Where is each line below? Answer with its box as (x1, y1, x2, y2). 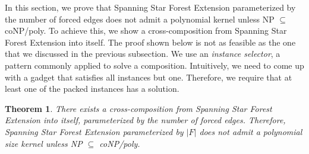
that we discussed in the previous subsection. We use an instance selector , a (5, 47, 280, 60)
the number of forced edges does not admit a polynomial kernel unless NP (5, 12, 275, 25)
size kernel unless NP (5, 137, 83, 149)
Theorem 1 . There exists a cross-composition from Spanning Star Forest (5, 102, 272, 114)
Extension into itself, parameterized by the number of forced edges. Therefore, (5, 114, 286, 126)
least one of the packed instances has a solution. (5, 82, 179, 95)
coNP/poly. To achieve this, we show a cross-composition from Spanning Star (5, 24, 287, 37)
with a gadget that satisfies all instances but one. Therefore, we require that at (5, 70, 292, 83)
